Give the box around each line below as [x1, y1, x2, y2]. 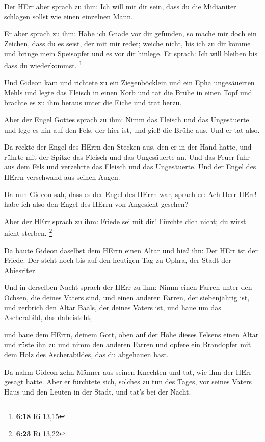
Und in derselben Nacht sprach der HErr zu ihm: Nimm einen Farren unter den [4, 282, 252, 292]
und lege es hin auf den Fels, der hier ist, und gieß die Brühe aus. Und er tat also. [4, 124, 260, 135]
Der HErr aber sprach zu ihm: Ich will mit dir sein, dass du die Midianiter [4, 1, 236, 11]
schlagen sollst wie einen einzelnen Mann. [4, 11, 133, 21]
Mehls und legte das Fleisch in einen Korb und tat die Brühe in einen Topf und [4, 87, 252, 97]
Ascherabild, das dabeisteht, [4, 312, 92, 323]
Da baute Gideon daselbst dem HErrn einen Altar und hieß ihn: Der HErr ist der [4, 244, 258, 255]
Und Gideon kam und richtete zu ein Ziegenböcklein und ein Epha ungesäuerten [4, 77, 255, 88]
